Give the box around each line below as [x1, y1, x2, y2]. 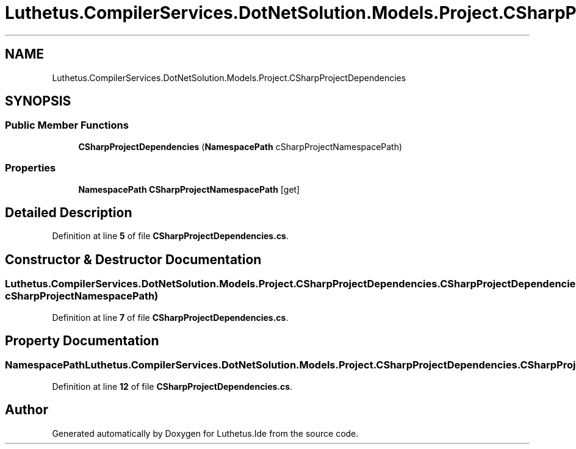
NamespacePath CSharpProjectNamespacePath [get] [78, 184, 300, 195]
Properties [5, 162, 56, 174]
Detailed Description [5, 204, 132, 220]
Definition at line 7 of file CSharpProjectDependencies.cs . [52, 312, 289, 323]
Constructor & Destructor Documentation [5, 251, 262, 267]
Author [5, 402, 48, 418]
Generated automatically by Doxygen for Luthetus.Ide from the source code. [52, 428, 359, 439]
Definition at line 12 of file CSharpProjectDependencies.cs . [52, 381, 293, 392]
